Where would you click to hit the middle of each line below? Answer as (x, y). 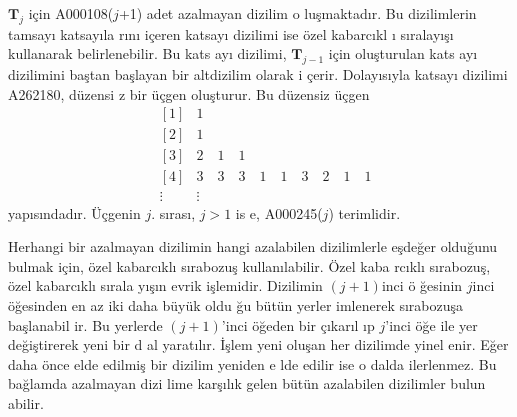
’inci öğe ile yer (431, 324)
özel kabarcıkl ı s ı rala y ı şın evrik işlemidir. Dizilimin (165, 285)
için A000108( (71, 13)
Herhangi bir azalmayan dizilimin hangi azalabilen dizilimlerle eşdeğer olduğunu (253, 246)
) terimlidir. (364, 212)
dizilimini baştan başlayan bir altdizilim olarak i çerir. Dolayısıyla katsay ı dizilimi (258, 74)
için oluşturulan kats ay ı (403, 53)
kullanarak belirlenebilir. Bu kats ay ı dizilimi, (147, 53)
